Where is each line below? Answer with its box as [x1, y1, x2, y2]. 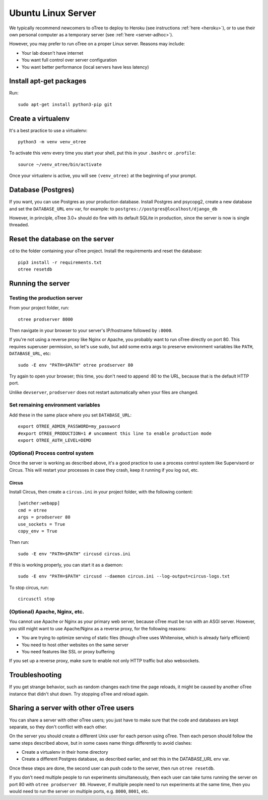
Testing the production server [9, 294, 83, 301]
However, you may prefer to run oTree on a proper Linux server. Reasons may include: [9, 41, 186, 47]
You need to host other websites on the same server [21, 642, 129, 648]
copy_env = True [18, 528, 58, 534]
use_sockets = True [18, 521, 66, 527]
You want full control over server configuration [21, 57, 117, 63]
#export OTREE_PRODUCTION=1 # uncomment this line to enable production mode [18, 430, 212, 436]
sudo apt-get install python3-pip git [18, 101, 113, 107]
